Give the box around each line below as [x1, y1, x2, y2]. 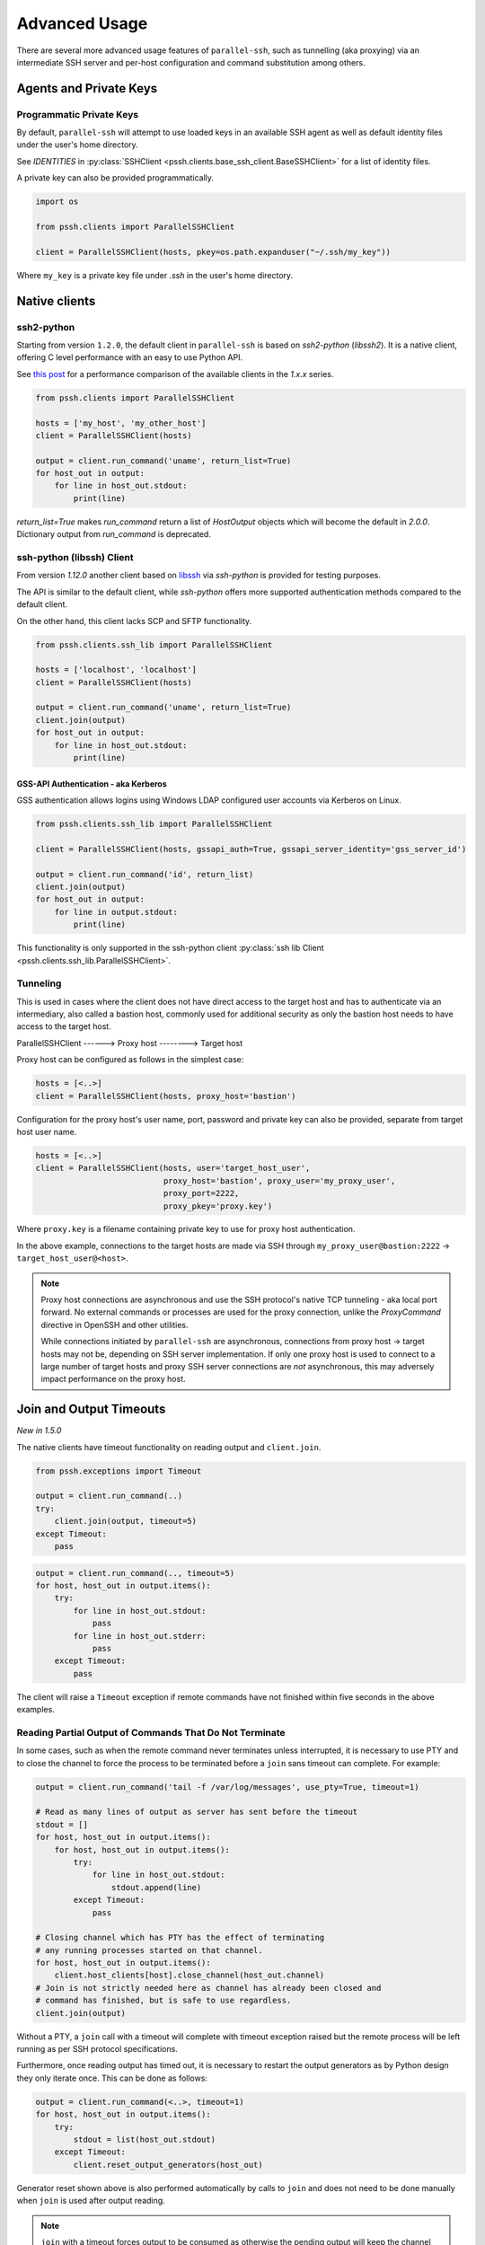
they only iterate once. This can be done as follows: [16, 2073, 208, 2083]
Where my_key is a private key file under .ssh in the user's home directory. [16, 269, 294, 280]
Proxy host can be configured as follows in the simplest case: [16, 1054, 244, 1065]
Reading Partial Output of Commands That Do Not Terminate [16, 1726, 287, 1739]
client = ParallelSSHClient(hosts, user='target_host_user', [35, 1163, 311, 1174]
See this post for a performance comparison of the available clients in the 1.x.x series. [16, 368, 334, 379]
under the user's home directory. [16, 139, 138, 150]
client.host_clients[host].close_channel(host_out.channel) [54, 1970, 325, 1980]
